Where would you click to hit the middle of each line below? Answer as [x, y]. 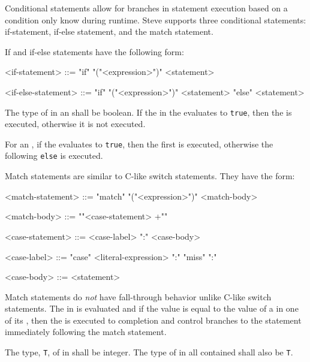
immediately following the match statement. [86, 332]
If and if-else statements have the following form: [94, 51]
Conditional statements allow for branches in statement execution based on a [146, 8]
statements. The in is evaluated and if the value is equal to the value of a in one [152, 308]
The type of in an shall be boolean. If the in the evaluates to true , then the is [148, 112]
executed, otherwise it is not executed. [75, 124]
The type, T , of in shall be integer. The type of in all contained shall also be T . [149, 352]
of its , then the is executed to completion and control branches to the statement [153, 320]
